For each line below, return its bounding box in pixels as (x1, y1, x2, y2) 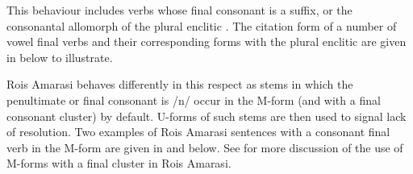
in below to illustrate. (6, 48, 113, 65)
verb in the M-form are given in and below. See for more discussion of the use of (6, 139, 403, 155)
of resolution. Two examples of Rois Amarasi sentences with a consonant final (6, 123, 390, 140)
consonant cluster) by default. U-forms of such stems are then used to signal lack (6, 107, 407, 124)
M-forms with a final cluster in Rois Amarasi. (6, 155, 232, 172)
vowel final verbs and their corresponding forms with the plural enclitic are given (6, 33, 407, 50)
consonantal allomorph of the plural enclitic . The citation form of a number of (6, 17, 397, 34)
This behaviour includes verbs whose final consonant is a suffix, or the (6, 2, 353, 18)
